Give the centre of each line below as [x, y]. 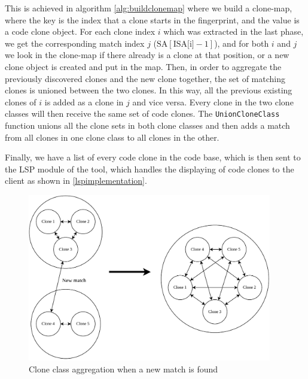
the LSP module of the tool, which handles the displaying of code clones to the [150, 169]
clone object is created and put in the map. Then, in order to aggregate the [143, 66]
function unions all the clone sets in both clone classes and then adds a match [147, 125]
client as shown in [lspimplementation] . [76, 181]
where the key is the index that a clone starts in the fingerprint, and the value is [152, 19]
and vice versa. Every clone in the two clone [213, 101]
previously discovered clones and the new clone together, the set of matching [145, 78]
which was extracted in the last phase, [234, 31]
